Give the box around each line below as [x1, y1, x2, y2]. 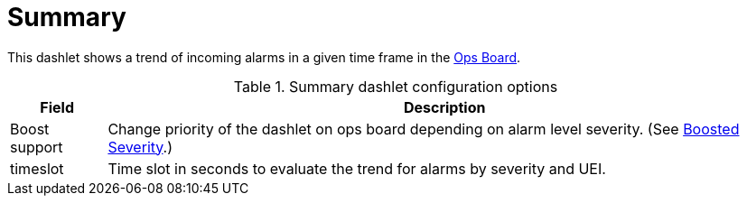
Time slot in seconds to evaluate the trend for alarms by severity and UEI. [107, 159, 606, 178]
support [10, 137, 63, 156]
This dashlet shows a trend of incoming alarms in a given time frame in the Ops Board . [7, 49, 521, 65]
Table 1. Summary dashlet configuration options [233, 77, 558, 96]
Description [403, 97, 486, 116]
